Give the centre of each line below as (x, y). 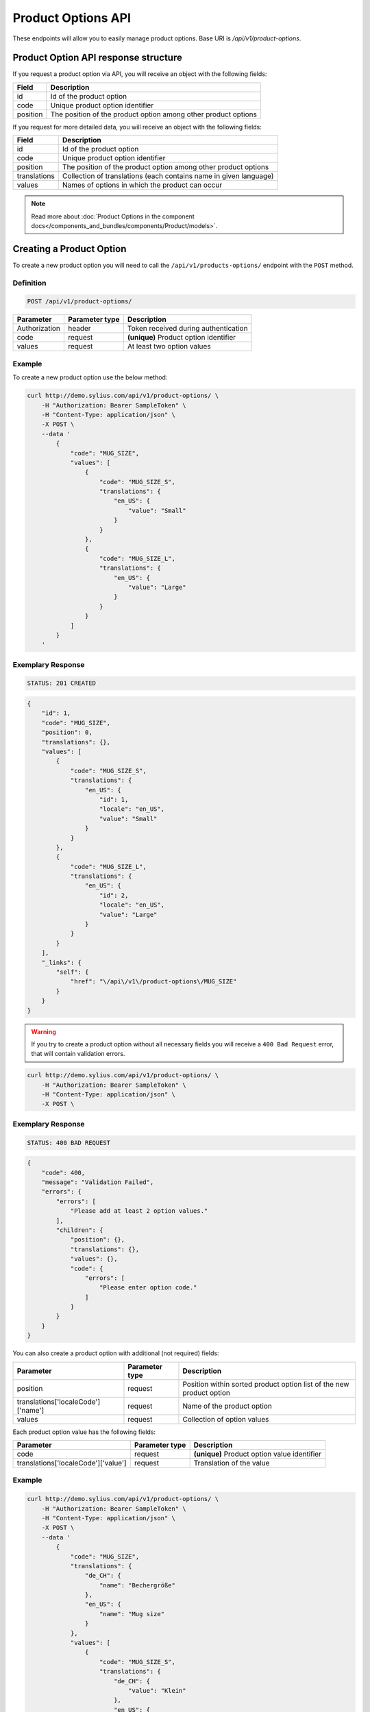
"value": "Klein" (157, 1690)
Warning (44, 1031)
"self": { (72, 972)
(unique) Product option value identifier (258, 1454)
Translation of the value (232, 1463)
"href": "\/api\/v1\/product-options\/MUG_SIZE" (153, 982)
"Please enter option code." (148, 1288)
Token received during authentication (187, 329)
